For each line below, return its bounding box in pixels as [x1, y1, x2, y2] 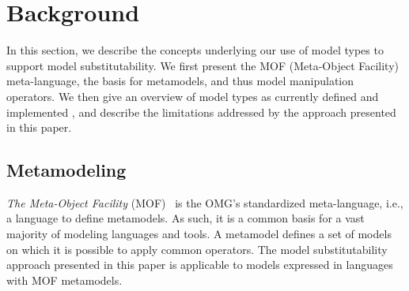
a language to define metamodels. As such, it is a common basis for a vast [6, 210, 365, 226]
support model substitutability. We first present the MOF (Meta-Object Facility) [6, 57, 400, 73]
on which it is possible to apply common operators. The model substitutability [6, 241, 388, 257]
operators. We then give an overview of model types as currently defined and [6, 88, 379, 104]
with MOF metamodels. [6, 271, 123, 288]
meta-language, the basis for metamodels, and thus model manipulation [6, 73, 354, 89]
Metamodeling [6, 158, 127, 182]
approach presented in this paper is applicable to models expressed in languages [6, 256, 393, 273]
